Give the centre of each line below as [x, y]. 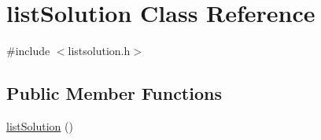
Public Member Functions [114, 93]
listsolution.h [99, 51]
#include [28, 51]
